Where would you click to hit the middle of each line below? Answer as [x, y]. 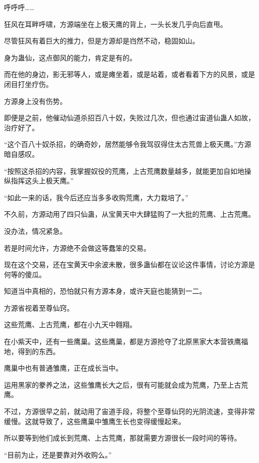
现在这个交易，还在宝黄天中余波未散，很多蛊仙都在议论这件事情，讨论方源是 [129, 264]
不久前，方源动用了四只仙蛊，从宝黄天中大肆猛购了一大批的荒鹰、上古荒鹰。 [129, 214]
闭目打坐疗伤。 [28, 84]
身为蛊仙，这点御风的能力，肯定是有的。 [70, 57]
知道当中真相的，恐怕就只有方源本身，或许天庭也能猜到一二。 [105, 291]
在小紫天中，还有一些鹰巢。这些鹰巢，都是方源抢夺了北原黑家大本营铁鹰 [123, 341]
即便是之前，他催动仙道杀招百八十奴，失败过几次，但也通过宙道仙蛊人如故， [129, 118]
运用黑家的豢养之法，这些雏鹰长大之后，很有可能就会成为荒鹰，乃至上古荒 [126, 384]
